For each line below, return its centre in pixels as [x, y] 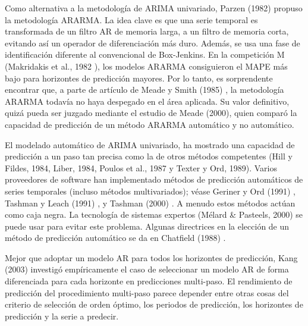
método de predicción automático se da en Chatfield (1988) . [115, 238]
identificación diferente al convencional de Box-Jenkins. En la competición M [145, 54]
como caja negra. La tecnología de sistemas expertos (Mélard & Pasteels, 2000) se [154, 214]
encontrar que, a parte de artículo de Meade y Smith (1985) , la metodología [144, 90]
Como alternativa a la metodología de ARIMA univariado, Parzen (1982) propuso [154, 8]
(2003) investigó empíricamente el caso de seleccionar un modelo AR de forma [147, 269]
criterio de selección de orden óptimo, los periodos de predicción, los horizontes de [154, 304]
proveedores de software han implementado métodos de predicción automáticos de [154, 179]
